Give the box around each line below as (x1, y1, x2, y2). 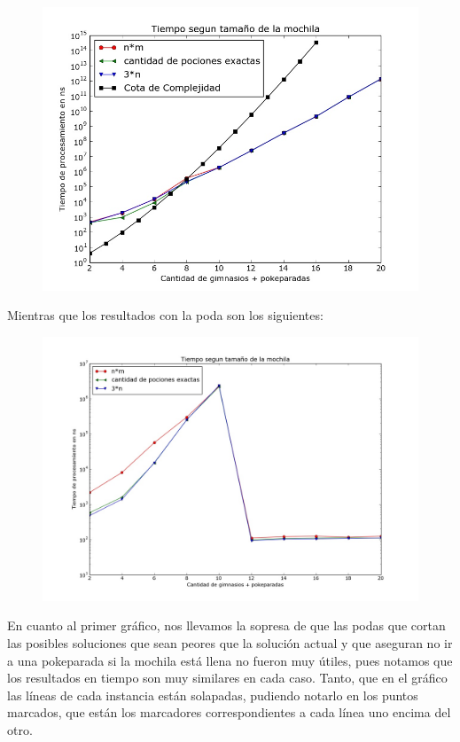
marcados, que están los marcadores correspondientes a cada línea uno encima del (7, 703, 451, 722)
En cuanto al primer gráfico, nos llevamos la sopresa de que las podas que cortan (7, 616, 446, 635)
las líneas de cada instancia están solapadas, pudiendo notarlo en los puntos (7, 685, 418, 704)
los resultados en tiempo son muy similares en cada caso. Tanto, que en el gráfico (7, 668, 448, 687)
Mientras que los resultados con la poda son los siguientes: (7, 306, 324, 324)
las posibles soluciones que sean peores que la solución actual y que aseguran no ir (7, 634, 453, 652)
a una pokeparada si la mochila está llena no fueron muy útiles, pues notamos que (7, 651, 453, 669)
